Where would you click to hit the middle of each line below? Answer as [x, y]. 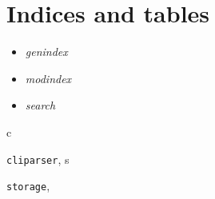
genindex [46, 52]
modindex [48, 78]
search [40, 105]
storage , [28, 186]
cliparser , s [38, 159]
